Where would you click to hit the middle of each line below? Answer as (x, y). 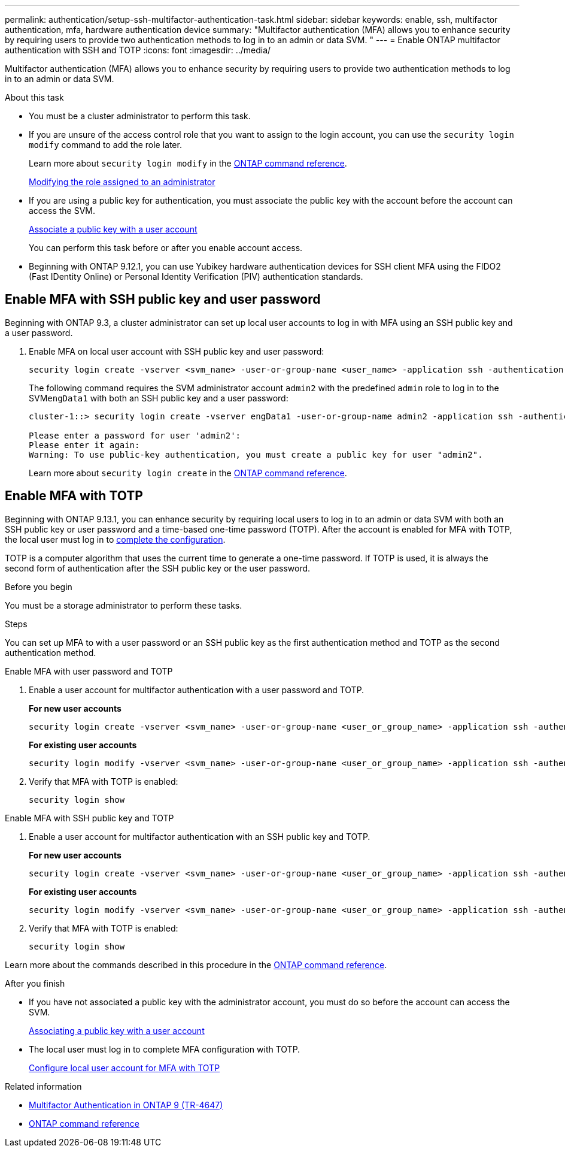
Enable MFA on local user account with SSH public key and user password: (177, 351)
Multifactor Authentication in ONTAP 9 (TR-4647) (126, 1105)
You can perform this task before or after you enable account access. (166, 248)
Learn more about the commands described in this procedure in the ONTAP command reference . (196, 964)
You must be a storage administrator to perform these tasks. (124, 605)
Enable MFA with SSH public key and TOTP (89, 818)
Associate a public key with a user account (113, 229)
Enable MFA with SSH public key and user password (163, 300)
